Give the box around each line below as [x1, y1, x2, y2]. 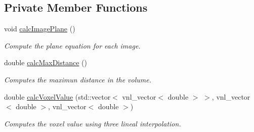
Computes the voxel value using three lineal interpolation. [4, 118, 181, 128]
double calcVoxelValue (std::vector [4, 91, 111, 102]
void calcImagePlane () [4, 23, 75, 34]
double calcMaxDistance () [4, 57, 88, 68]
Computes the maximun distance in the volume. [4, 74, 151, 84]
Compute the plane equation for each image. [4, 40, 141, 51]
